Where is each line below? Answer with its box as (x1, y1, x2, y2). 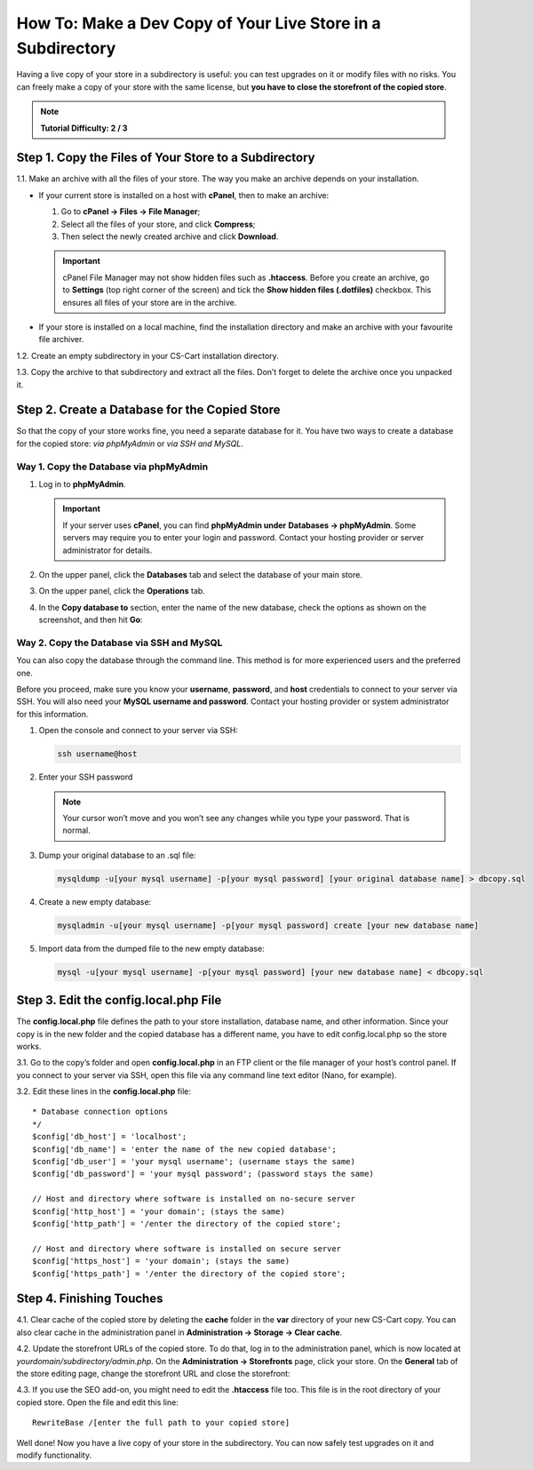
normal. (62, 825, 91, 835)
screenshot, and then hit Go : (38, 614, 143, 626)
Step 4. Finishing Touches (16, 1291, 163, 1306)
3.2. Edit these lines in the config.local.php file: (16, 1086, 191, 1097)
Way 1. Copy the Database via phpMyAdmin (16, 460, 209, 473)
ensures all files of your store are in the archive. (62, 297, 237, 308)
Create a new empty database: (38, 896, 152, 907)
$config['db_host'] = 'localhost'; (32, 1131, 187, 1142)
